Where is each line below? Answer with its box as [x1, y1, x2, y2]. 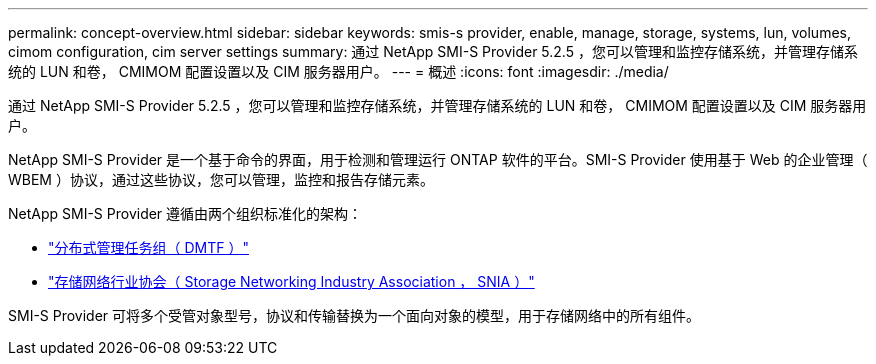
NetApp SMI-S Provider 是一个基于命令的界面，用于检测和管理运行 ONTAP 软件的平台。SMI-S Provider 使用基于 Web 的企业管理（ [8, 151, 868, 168]
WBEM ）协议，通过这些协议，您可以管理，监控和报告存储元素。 [8, 171, 434, 188]
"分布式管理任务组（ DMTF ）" [48, 239, 249, 256]
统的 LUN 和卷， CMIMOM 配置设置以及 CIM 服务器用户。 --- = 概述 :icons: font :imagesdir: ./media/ [8, 63, 669, 80]
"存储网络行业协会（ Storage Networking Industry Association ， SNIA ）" [48, 273, 535, 290]
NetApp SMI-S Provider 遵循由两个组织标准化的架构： [8, 205, 363, 222]
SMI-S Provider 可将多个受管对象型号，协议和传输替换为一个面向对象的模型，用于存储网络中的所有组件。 [8, 307, 701, 324]
